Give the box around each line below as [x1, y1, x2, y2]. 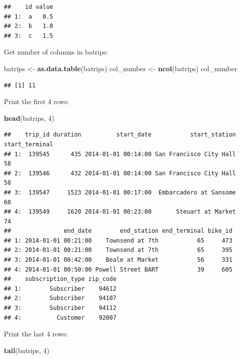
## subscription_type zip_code [4, 276, 117, 283]
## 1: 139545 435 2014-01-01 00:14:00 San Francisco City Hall [4, 150, 236, 158]
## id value [4, 3, 54, 10]
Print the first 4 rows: [4, 96, 69, 107]
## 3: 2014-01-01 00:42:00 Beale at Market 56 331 [4, 256, 233, 264]
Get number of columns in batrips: [4, 47, 108, 57]
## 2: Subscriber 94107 [4, 295, 117, 302]
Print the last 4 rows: [4, 329, 68, 339]
